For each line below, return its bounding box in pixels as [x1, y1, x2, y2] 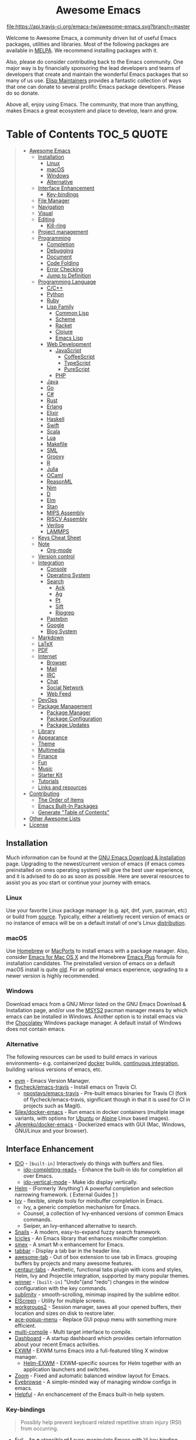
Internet [37, 653, 57, 660]
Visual [37, 209, 53, 216]
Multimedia [37, 746, 66, 753]
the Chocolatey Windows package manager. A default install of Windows [6, 1019, 182, 1026]
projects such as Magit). [23, 1102, 82, 1109]
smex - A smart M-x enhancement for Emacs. [14, 1241, 125, 1248]
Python [46, 290, 64, 297]
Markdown [37, 634, 64, 641]
